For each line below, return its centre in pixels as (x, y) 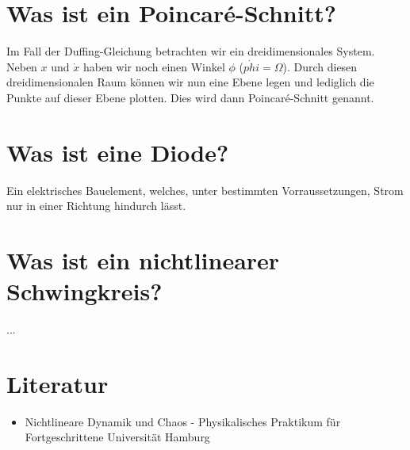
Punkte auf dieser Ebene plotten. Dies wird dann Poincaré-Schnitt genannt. (190, 97)
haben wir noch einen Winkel (154, 66)
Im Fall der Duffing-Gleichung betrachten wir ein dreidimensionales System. (191, 51)
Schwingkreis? (84, 291)
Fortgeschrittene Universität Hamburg (117, 437)
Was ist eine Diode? (118, 152)
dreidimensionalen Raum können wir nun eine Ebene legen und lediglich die (190, 82)
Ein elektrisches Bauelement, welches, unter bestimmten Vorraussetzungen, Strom (205, 190)
